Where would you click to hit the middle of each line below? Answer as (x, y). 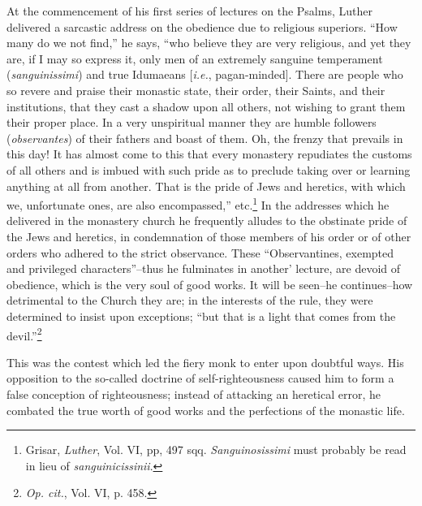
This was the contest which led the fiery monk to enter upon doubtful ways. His (205, 362)
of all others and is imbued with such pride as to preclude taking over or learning (209, 169)
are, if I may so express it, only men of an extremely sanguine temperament (195, 58)
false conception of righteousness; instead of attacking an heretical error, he (194, 394)
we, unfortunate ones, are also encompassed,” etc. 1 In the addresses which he (198, 203)
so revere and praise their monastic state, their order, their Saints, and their (196, 90)
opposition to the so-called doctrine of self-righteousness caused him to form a (200, 378)
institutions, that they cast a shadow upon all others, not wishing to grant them (206, 106)
